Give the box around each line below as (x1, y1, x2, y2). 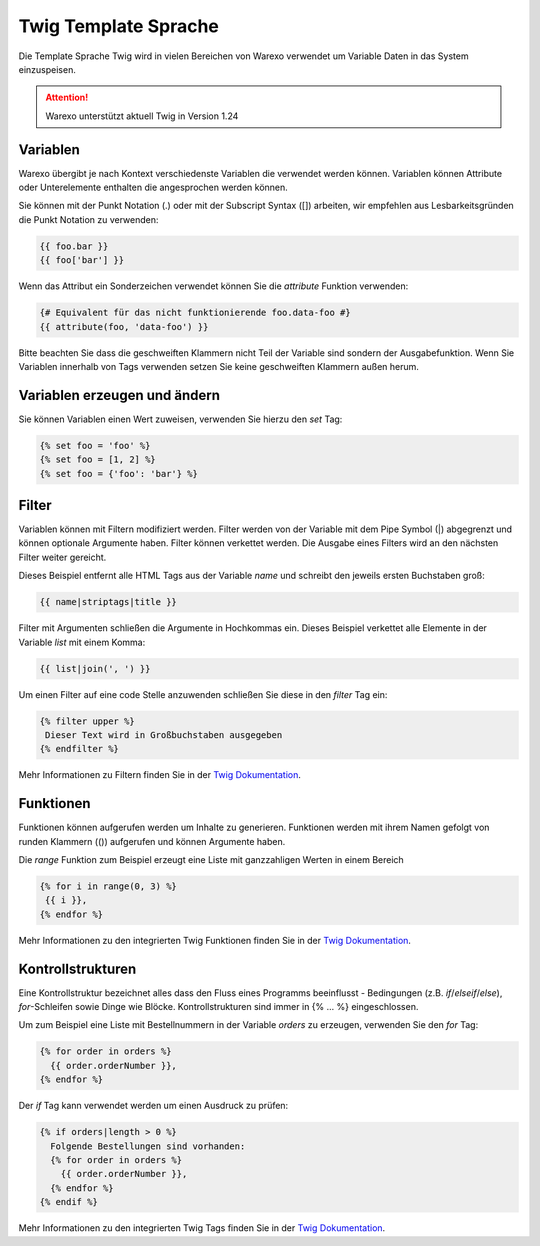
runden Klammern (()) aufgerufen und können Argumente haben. (18, 835, 286, 847)
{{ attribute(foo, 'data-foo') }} (39, 321, 209, 332)
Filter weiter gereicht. (18, 551, 107, 563)
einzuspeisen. (18, 63, 77, 75)
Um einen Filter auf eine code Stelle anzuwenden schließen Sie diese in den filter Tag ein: (18, 688, 388, 700)
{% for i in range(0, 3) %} (39, 881, 177, 892)
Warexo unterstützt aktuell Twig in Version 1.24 (45, 110, 239, 122)
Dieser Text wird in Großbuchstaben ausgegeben (45, 729, 283, 740)
